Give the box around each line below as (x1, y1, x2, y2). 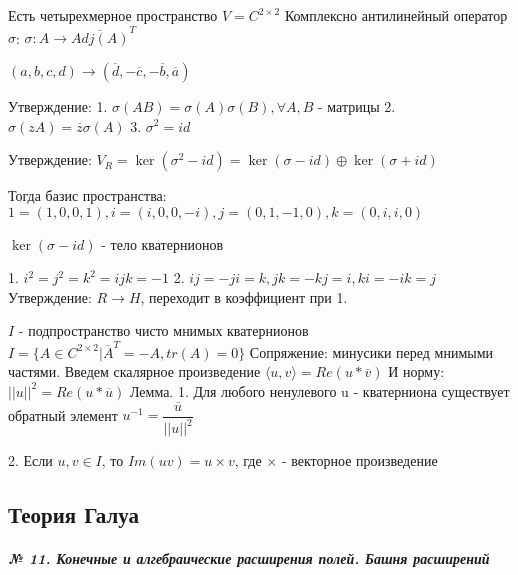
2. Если (8, 450, 53, 471)
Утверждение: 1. (8, 95, 108, 116)
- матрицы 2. (318, 95, 396, 116)
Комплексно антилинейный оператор (284, 5, 508, 25)
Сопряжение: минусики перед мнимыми (249, 341, 494, 362)
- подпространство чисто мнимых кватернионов (18, 320, 309, 341)
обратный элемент (8, 404, 118, 425)
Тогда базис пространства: (8, 185, 167, 206)
